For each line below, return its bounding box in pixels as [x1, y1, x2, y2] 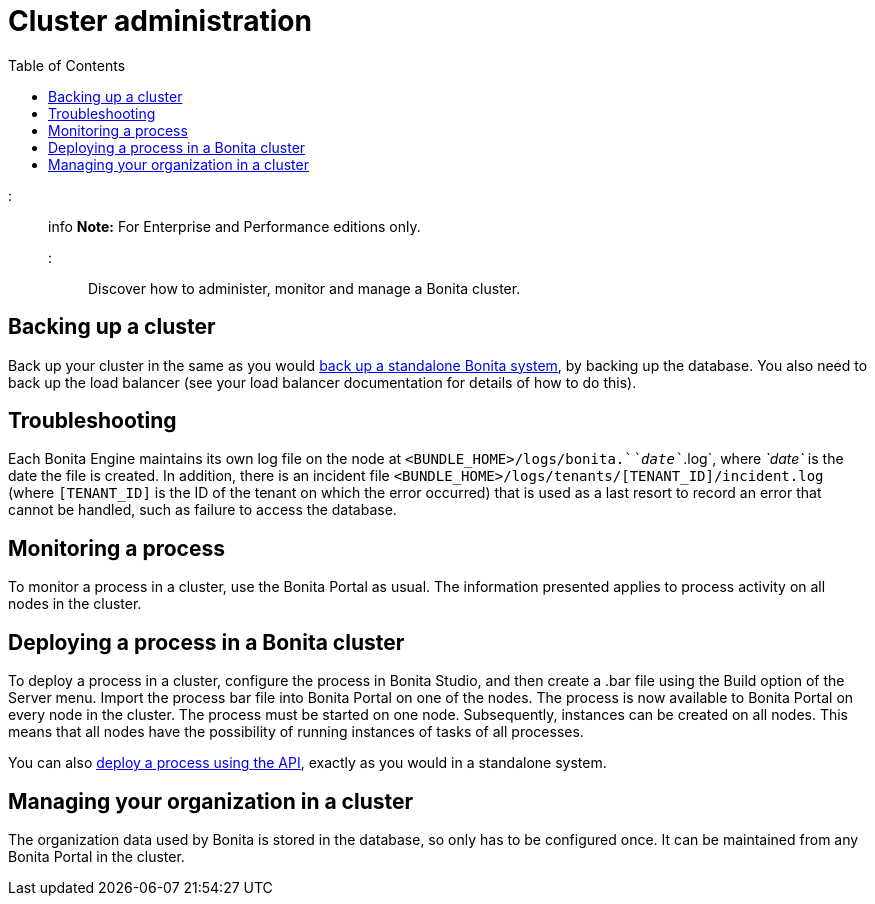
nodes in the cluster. [8, 595, 142, 613]
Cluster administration [8, 4, 312, 38]
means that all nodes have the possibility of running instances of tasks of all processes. [8, 723, 584, 741]
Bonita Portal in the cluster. [8, 847, 185, 865]
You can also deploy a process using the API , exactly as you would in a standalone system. [8, 754, 607, 772]
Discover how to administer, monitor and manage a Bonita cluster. [88, 279, 521, 297]
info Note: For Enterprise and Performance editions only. [48, 217, 421, 235]
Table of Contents [8, 56, 126, 74]
